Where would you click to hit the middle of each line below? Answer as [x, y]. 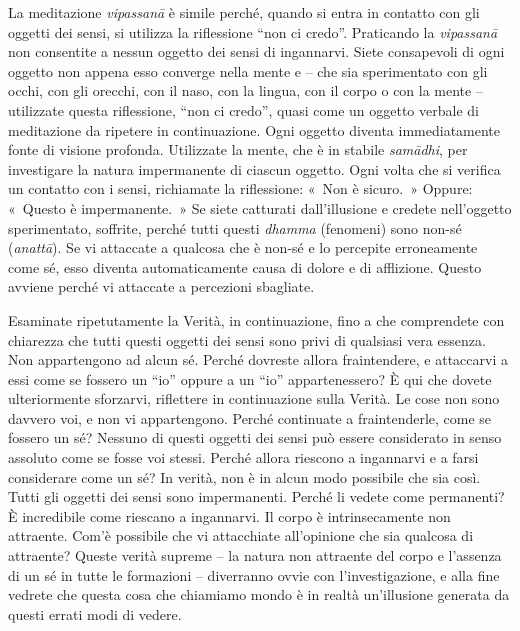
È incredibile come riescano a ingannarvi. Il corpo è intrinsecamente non [229, 515]
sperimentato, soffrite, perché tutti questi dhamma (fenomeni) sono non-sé [235, 227]
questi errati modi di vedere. [95, 613]
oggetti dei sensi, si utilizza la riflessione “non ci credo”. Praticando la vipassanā [253, 31]
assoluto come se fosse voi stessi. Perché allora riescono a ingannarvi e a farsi [243, 457]
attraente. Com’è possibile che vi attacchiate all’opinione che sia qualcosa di [241, 535]
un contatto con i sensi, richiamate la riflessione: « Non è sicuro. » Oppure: [240, 188]
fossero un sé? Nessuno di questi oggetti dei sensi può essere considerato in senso [255, 437]
